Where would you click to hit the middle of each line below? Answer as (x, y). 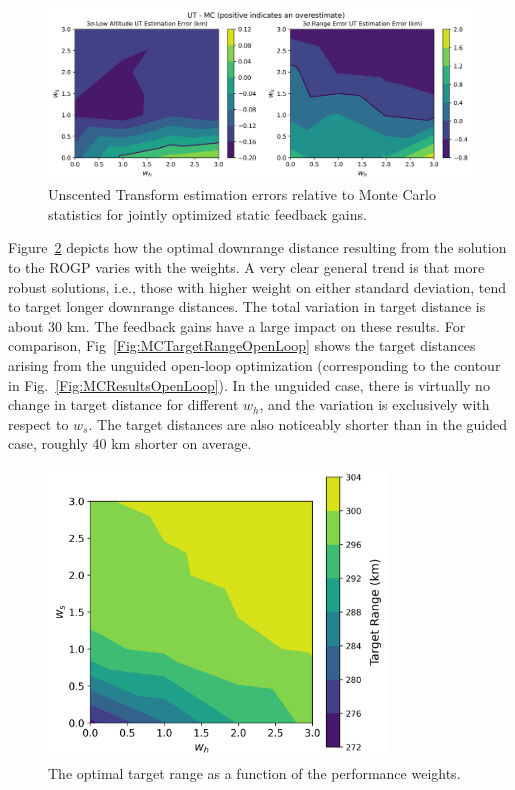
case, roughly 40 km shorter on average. (130, 443)
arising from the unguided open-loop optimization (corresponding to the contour (254, 365)
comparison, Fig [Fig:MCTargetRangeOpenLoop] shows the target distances (242, 345)
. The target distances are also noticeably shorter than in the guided (297, 423)
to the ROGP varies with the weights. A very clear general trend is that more (246, 267)
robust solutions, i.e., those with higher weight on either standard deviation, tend (257, 286)
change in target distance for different (123, 404)
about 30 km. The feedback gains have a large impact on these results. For (237, 325)
